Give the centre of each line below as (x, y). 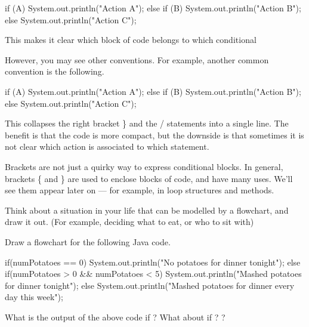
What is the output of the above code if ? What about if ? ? (115, 317)
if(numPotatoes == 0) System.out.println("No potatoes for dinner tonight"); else (153, 262)
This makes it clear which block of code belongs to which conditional (131, 40)
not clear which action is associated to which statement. (107, 146)
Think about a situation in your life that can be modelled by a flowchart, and (147, 210)
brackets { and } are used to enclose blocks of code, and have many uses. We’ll (149, 178)
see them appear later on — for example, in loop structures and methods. (140, 190)
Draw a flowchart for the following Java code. (88, 241)
